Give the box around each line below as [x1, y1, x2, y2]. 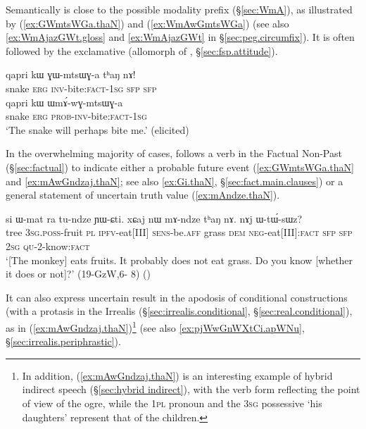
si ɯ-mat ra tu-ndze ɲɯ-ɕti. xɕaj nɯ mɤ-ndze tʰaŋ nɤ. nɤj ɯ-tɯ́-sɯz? [6, 211, 303, 225]
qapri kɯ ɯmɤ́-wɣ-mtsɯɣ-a [6, 94, 123, 109]
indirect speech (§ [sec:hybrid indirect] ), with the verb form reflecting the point [22, 382, 360, 397]
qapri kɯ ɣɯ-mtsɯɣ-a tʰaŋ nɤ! [6, 67, 136, 82]
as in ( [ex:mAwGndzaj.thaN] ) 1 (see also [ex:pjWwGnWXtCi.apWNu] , [6, 318, 305, 335]
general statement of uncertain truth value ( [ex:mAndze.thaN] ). [6, 187, 280, 202]
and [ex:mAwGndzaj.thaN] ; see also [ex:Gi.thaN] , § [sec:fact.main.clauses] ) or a [6, 173, 343, 188]
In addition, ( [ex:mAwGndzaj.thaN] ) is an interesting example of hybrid [22, 368, 333, 383]
